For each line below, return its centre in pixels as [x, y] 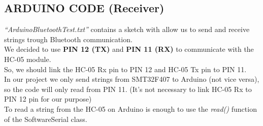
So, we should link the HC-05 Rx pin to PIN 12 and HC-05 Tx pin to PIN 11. [125, 69]
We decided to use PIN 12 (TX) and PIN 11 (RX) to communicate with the [129, 49]
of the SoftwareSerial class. [46, 119]
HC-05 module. [28, 59]
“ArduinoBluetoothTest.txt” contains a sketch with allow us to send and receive [127, 29]
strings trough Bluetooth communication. [68, 39]
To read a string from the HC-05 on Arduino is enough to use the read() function [130, 108]
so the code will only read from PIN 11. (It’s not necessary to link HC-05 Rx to [128, 89]
